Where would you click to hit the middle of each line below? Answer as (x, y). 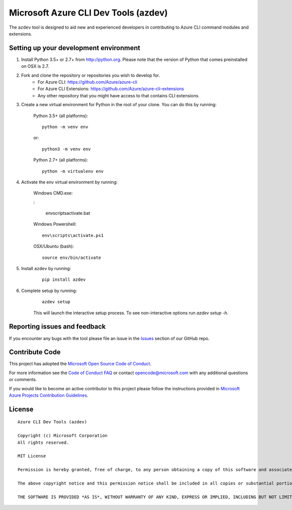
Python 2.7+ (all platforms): (61, 160)
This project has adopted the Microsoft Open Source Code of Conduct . (80, 364)
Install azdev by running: (46, 269)
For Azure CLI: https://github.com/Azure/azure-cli (87, 82)
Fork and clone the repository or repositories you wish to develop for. (91, 75)
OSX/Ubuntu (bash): (54, 246)
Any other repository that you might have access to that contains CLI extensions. (119, 95)
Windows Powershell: (55, 224)
